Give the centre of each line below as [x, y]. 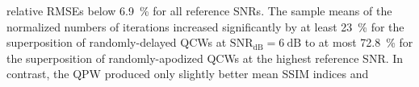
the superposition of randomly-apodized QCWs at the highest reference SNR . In [205, 58]
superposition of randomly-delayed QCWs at [117, 42]
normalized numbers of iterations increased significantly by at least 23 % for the [205, 26]
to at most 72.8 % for [359, 42]
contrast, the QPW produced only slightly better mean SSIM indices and [188, 74]
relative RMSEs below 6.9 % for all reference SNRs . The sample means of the [199, 10]
